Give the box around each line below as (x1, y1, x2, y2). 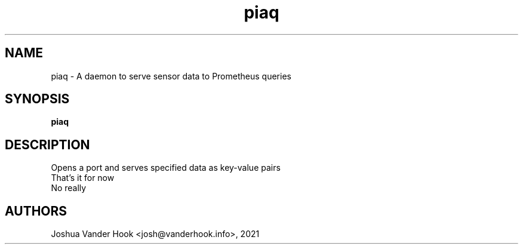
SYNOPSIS (5, 91, 70, 107)
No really (51, 183, 87, 193)
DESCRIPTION (5, 137, 90, 152)
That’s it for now (51, 173, 115, 183)
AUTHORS (5, 203, 67, 219)
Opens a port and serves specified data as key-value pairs (51, 162, 281, 173)
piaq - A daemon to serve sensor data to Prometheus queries (51, 70, 291, 81)
